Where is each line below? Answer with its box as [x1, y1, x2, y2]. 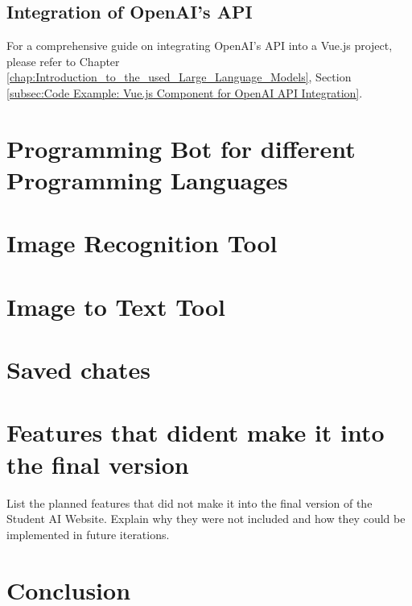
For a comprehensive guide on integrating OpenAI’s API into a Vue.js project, [6, 37, 393, 54]
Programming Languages [6, 163, 288, 196]
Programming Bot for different [6, 131, 356, 164]
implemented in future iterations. [6, 525, 170, 542]
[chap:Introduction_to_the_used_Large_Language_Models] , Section [6, 68, 352, 85]
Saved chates [6, 353, 151, 386]
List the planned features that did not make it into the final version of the [6, 494, 373, 511]
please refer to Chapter [6, 52, 120, 69]
